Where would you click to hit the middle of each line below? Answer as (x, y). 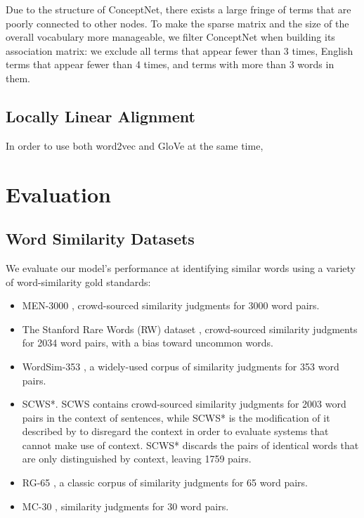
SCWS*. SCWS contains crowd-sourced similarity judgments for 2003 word (184, 404)
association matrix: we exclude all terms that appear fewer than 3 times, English (180, 50)
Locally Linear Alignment (100, 116)
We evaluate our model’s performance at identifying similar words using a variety (181, 267)
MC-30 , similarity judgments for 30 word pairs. (125, 506)
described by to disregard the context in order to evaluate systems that (175, 431)
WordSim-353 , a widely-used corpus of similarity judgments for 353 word (181, 366)
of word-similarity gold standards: (78, 281)
